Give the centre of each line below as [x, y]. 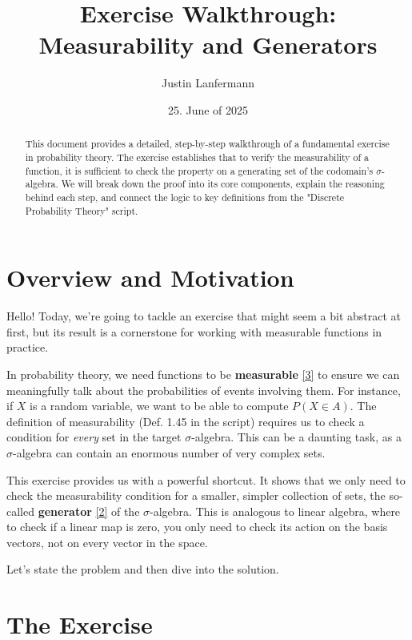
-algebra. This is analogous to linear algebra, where [275, 511]
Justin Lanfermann [208, 83]
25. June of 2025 [208, 109]
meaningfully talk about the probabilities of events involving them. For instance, [204, 390]
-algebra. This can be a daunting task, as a [296, 437]
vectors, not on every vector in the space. [107, 542]
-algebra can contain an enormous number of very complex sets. [169, 452]
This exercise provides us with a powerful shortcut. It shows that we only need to [206, 479]
